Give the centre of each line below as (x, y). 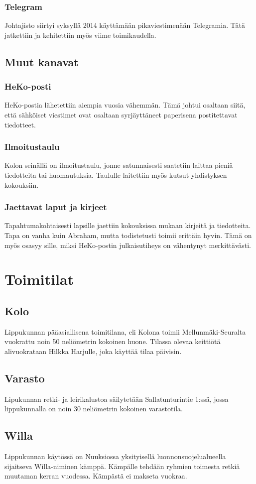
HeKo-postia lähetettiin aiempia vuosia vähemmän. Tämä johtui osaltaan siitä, (125, 105)
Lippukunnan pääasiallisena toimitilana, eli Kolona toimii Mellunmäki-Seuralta (125, 331)
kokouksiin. (22, 184)
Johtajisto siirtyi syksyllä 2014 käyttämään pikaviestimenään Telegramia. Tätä (125, 25)
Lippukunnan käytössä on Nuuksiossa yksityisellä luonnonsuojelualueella (115, 456)
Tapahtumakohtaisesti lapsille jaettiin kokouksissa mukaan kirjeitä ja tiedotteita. (128, 225)
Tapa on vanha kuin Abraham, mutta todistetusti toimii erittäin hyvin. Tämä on (128, 235)
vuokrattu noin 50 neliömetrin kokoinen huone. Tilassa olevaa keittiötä (113, 341)
